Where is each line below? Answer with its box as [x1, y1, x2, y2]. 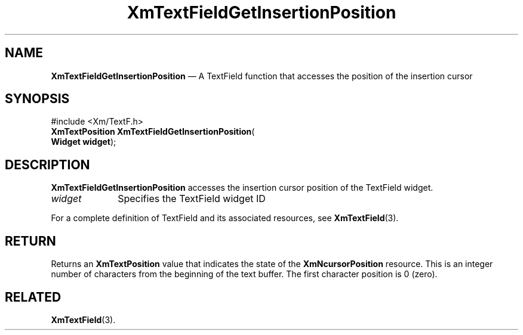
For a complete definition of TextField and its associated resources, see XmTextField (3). [51, 213, 399, 224]
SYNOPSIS [5, 91, 70, 107]
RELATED [5, 289, 61, 305]
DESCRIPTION [5, 157, 90, 172]
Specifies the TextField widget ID [118, 193, 266, 205]
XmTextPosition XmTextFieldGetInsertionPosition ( [51, 126, 255, 137]
